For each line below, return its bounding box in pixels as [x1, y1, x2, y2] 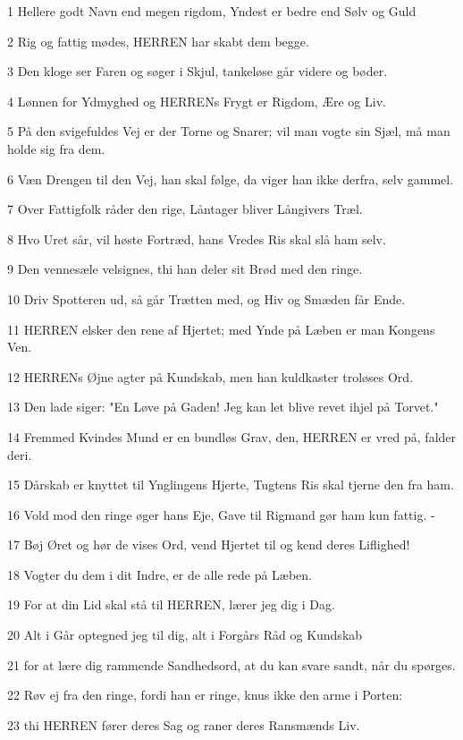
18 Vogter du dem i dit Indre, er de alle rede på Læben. [7, 565, 313, 583]
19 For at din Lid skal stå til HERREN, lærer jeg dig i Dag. [7, 595, 335, 614]
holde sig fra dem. [7, 139, 105, 157]
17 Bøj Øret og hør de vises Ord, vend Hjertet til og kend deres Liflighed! [7, 535, 410, 554]
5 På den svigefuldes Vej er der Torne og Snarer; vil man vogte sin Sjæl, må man [7, 122, 450, 140]
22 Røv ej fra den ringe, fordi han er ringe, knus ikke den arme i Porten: [7, 685, 403, 704]
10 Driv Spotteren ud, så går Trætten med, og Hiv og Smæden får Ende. [7, 289, 406, 308]
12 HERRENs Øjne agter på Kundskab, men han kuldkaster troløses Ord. [7, 367, 414, 386]
